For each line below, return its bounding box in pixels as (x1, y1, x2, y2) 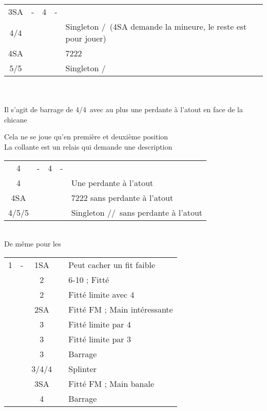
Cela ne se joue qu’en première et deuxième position (4, 131, 168, 142)
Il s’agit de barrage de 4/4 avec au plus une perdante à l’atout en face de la (4, 104, 243, 115)
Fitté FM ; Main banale (68, 377, 155, 389)
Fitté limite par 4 (68, 318, 131, 330)
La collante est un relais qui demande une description (4, 141, 173, 152)
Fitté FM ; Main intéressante (68, 303, 173, 315)
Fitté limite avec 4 (68, 288, 135, 300)
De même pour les (4, 238, 61, 249)
